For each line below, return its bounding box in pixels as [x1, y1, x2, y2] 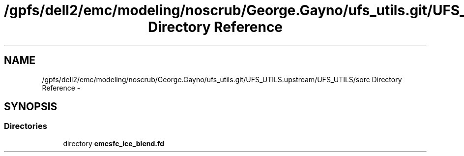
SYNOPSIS [4, 100, 58, 113]
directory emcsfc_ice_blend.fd [63, 139, 165, 148]
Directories [4, 121, 47, 131]
